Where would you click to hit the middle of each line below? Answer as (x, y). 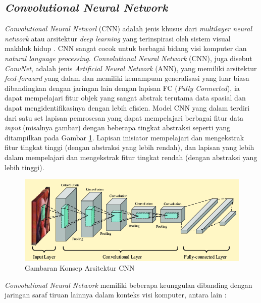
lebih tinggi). (24, 167)
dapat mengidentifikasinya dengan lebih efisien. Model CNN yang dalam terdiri (127, 107)
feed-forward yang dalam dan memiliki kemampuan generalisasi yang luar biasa (127, 78)
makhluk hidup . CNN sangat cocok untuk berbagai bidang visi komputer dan (126, 48)
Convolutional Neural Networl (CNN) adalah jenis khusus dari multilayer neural (128, 29)
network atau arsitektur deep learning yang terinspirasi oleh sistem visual (118, 38)
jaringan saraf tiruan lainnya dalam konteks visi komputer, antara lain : (116, 295)
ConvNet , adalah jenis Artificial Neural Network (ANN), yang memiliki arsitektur (131, 68)
